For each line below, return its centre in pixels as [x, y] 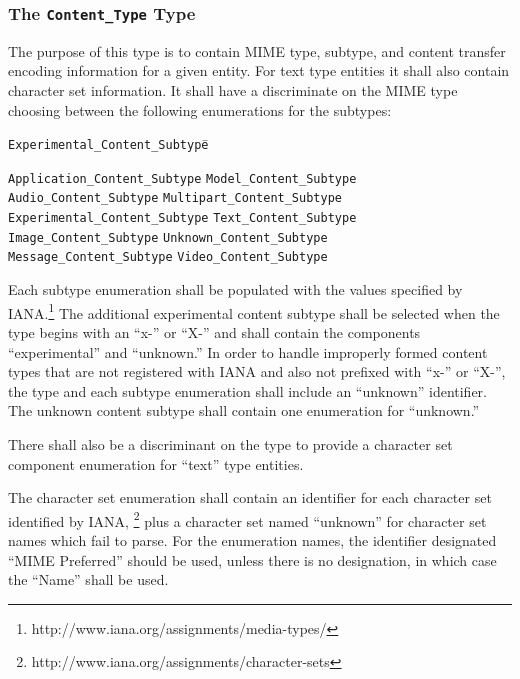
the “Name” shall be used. [88, 579]
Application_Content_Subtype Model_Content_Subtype [182, 178]
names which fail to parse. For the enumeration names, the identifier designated [252, 539]
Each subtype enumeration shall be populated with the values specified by [235, 289]
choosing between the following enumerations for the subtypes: [200, 109]
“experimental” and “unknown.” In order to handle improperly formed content [248, 351]
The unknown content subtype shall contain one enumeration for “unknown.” [244, 410]
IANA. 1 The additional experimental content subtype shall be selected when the [254, 311]
